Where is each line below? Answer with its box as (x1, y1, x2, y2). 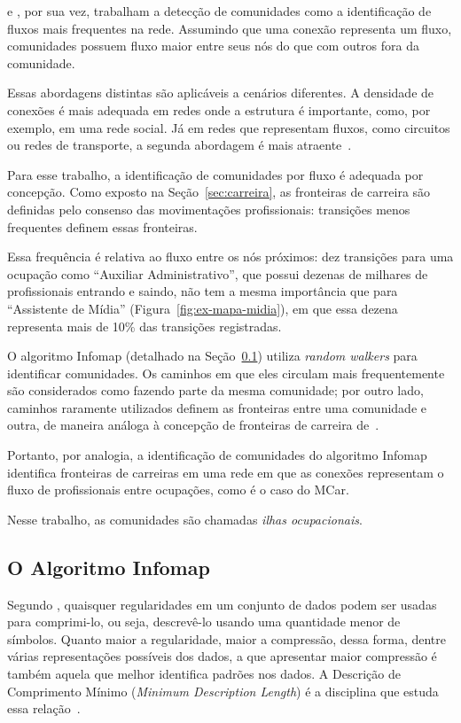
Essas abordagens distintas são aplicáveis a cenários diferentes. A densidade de (7, 83, 434, 102)
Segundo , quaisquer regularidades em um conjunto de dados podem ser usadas (7, 595, 437, 613)
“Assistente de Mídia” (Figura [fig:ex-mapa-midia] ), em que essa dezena (7, 299, 398, 317)
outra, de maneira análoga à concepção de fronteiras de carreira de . (7, 416, 379, 434)
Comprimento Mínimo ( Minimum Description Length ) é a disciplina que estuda (7, 681, 439, 700)
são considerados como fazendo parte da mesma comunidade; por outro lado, (7, 381, 424, 400)
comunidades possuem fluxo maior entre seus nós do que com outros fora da (7, 36, 419, 55)
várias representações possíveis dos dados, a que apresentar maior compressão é (7, 647, 437, 665)
